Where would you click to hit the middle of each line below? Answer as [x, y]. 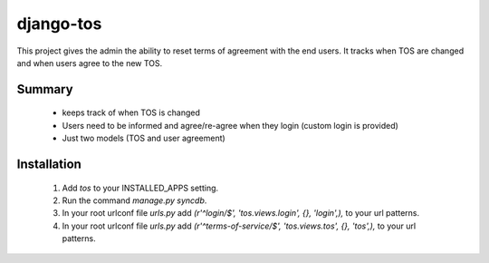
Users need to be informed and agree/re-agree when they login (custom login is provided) [230, 125]
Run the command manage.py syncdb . [134, 200]
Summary [45, 89]
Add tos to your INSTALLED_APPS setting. [140, 188]
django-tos [59, 24]
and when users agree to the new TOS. [90, 63]
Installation [49, 164]
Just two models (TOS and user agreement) [144, 138]
